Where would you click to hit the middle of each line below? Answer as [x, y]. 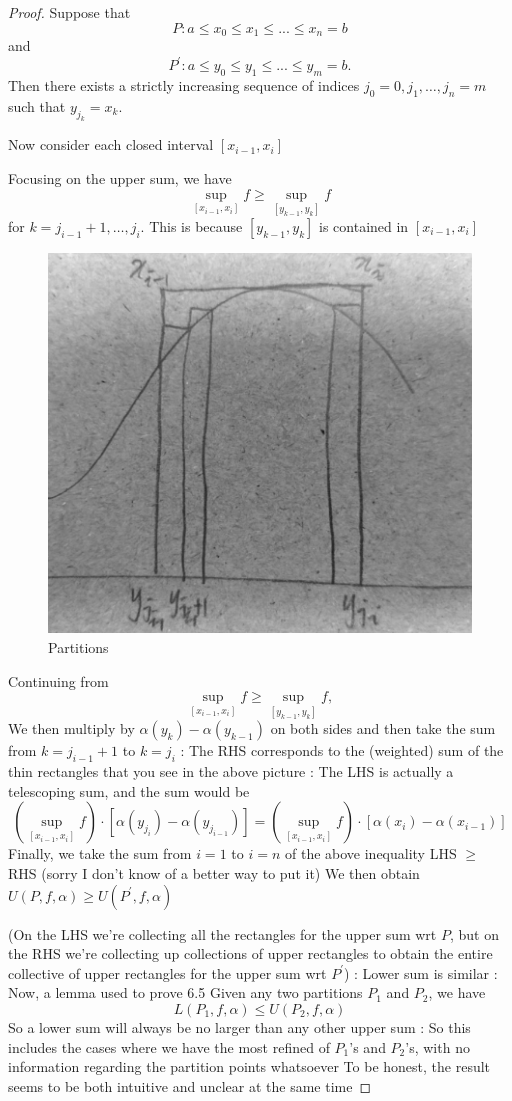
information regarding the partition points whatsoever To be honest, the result [249, 1066]
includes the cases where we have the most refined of [169, 1046]
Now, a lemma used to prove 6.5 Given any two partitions [185, 992]
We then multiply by [71, 728]
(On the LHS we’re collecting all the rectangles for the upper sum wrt [222, 933]
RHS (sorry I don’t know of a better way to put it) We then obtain [214, 873]
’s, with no [437, 1046]
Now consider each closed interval [111, 144]
